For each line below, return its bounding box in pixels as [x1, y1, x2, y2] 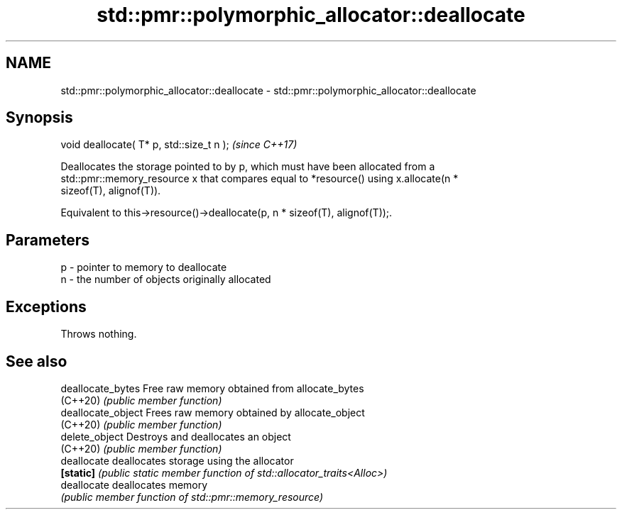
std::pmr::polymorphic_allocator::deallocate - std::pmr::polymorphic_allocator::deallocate [60, 84, 476, 96]
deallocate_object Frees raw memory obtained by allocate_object [60, 406, 365, 419]
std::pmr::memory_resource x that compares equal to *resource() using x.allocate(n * [60, 172, 459, 185]
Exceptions [6, 297, 87, 316]
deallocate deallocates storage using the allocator [60, 454, 294, 467]
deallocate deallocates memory [60, 478, 208, 491]
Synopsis [6, 109, 73, 127]
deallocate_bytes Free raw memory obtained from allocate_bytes [60, 382, 364, 394]
